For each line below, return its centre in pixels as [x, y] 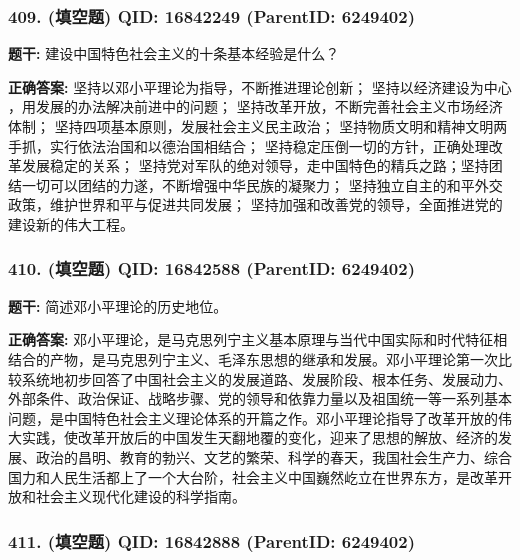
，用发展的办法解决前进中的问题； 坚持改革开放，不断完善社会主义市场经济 [255, 106]
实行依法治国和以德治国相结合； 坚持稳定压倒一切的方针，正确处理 [269, 145]
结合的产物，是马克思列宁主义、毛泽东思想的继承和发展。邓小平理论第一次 [253, 358]
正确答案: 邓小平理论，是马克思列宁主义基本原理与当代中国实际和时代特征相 [258, 339]
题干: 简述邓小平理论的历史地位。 [118, 305]
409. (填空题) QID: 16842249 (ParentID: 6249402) [211, 15]
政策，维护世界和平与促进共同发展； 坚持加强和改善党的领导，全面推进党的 [255, 204]
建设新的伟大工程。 [71, 223]
